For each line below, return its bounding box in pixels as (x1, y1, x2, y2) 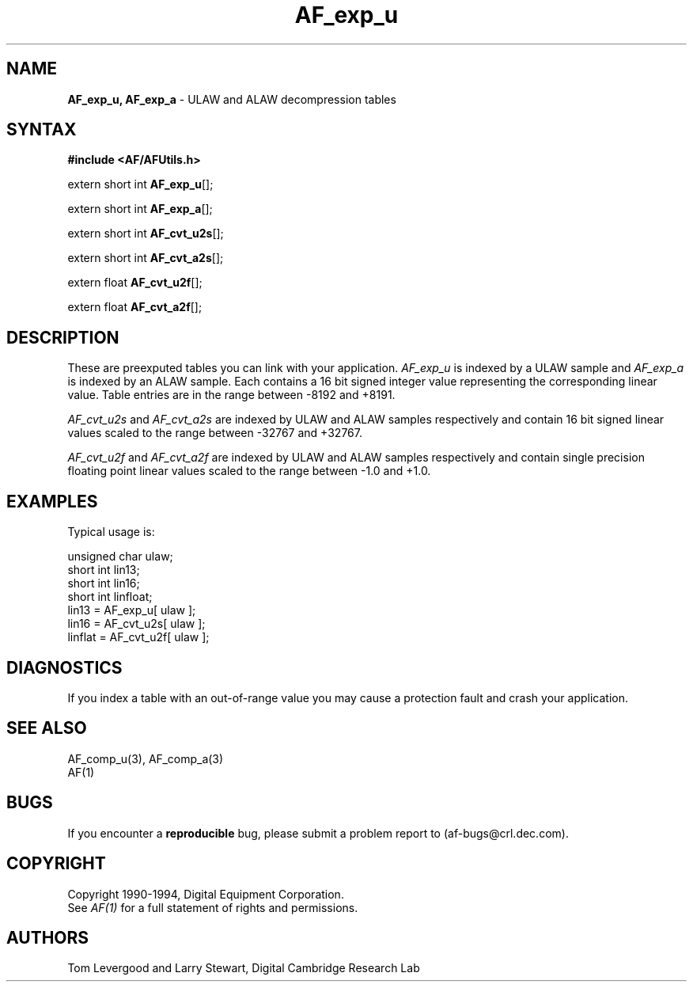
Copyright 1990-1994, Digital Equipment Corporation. (67, 887, 344, 901)
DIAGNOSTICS (6, 657, 123, 678)
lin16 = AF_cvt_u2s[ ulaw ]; (67, 617, 206, 631)
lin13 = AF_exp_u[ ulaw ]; (67, 603, 196, 617)
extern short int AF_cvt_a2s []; (67, 251, 224, 265)
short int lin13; (67, 563, 140, 577)
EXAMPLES (6, 491, 98, 511)
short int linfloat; (67, 590, 153, 604)
